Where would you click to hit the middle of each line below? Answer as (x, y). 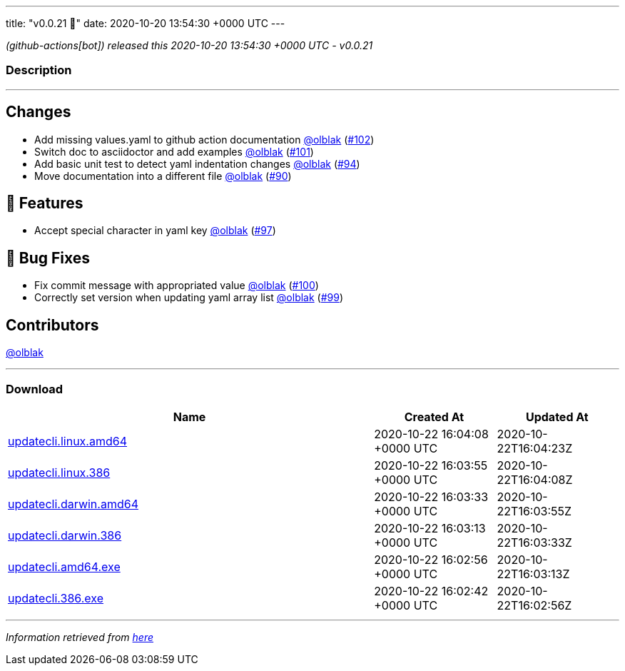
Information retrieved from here (80, 637)
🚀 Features (45, 203)
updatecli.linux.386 (59, 472)
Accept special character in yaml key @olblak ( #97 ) (155, 231)
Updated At (557, 417)
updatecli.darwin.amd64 (73, 504)
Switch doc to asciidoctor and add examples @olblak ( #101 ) (174, 151)
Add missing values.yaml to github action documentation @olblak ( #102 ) (204, 139)
